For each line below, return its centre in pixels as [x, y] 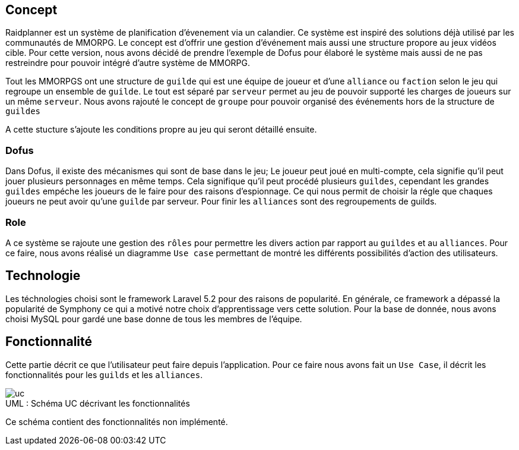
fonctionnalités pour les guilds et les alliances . [104, 375]
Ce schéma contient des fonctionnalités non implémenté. [117, 421]
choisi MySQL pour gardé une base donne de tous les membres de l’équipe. [154, 319]
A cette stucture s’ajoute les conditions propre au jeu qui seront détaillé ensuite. [161, 130]
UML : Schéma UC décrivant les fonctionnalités [98, 403]
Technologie [43, 276]
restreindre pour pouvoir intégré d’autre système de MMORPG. [128, 63]
